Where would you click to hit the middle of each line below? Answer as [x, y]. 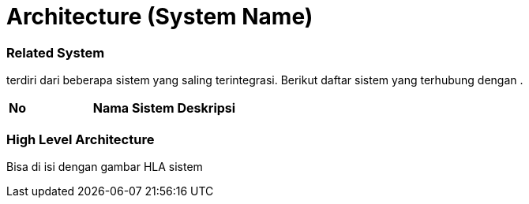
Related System [56, 52]
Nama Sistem [133, 108]
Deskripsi [206, 108]
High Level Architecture [81, 139]
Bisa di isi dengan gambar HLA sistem [105, 166]
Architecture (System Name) [160, 17]
